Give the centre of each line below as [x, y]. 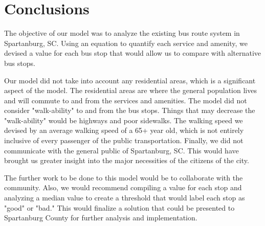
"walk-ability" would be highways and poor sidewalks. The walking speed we [124, 120]
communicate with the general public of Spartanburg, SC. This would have [122, 150]
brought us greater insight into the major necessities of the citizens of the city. [127, 160]
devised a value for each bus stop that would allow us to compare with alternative [133, 53]
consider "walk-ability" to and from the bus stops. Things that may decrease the [130, 110]
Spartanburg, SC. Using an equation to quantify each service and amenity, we [126, 43]
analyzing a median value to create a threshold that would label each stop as [125, 198]
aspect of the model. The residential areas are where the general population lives [130, 90]
